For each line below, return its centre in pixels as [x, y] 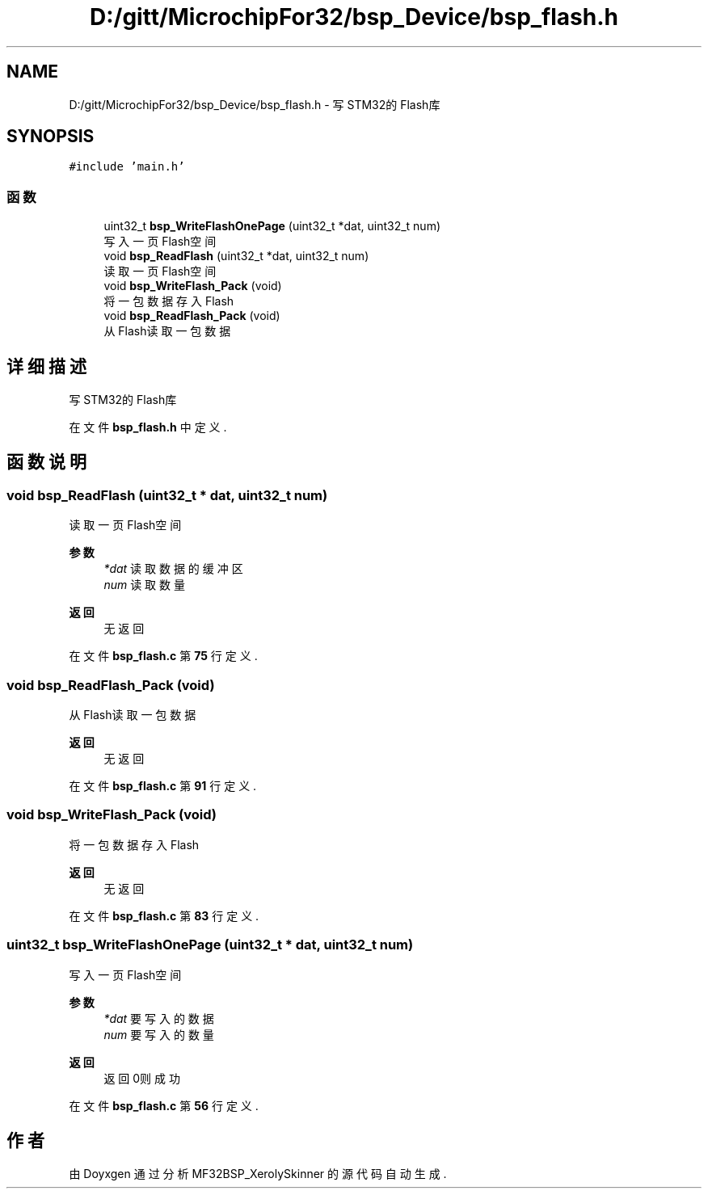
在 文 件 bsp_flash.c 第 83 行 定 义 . [164, 915]
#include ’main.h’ [127, 167]
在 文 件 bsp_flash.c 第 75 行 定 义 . [163, 656]
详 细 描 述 [46, 366]
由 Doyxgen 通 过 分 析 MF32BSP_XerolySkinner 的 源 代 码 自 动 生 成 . [258, 1174]
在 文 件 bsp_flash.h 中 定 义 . [148, 427]
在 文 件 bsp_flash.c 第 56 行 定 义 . [164, 1105]
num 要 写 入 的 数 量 [159, 1034]
